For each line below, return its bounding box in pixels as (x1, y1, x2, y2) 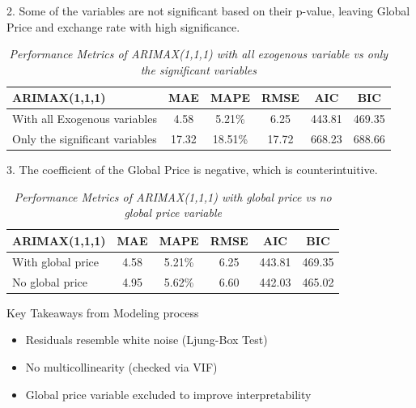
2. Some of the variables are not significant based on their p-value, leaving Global (6, 2, 410, 19)
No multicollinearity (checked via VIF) (25, 358, 218, 375)
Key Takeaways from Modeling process (6, 304, 199, 321)
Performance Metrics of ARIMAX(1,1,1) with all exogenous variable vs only (9, 45, 388, 62)
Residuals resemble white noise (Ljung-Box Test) (25, 331, 268, 348)
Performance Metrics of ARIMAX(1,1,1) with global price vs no (14, 188, 332, 205)
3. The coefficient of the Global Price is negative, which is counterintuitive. (6, 161, 378, 178)
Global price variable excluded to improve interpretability (25, 385, 312, 402)
